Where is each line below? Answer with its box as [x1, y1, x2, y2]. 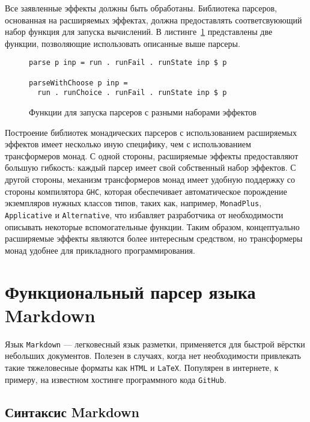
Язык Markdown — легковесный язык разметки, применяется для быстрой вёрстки [5, 337, 305, 350]
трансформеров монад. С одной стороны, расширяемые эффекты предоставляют [5, 149, 299, 162]
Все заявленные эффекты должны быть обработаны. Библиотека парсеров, [5, 2, 277, 14]
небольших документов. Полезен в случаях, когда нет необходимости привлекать [5, 349, 301, 362]
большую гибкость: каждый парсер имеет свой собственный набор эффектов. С [5, 161, 296, 174]
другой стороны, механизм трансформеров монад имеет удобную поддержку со [5, 173, 296, 185]
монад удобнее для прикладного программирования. [5, 243, 195, 256]
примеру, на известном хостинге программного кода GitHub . [5, 373, 226, 385]
